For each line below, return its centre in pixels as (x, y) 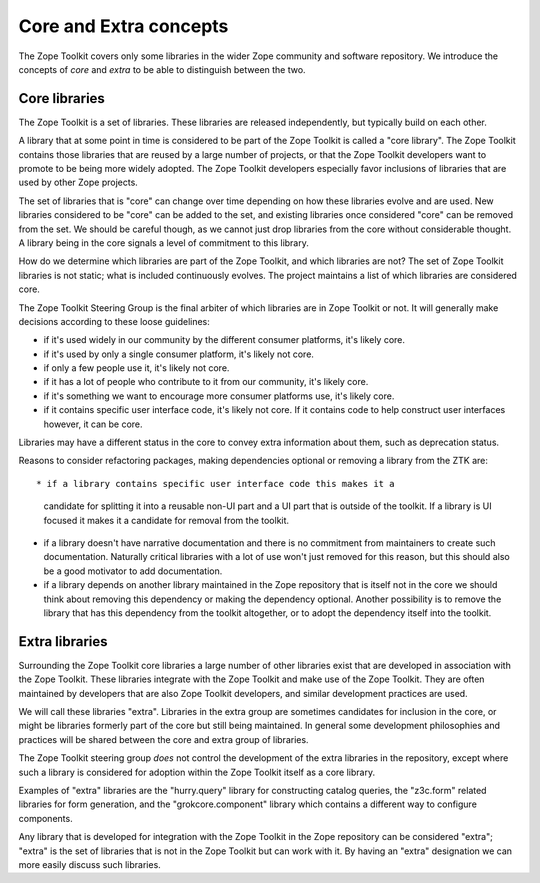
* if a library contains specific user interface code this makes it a (215, 483)
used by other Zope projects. (78, 182)
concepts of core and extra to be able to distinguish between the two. (162, 69)
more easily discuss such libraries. (90, 864)
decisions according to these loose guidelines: (114, 321)
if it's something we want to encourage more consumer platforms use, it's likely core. (219, 396)
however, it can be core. (93, 424)
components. (46, 818)
